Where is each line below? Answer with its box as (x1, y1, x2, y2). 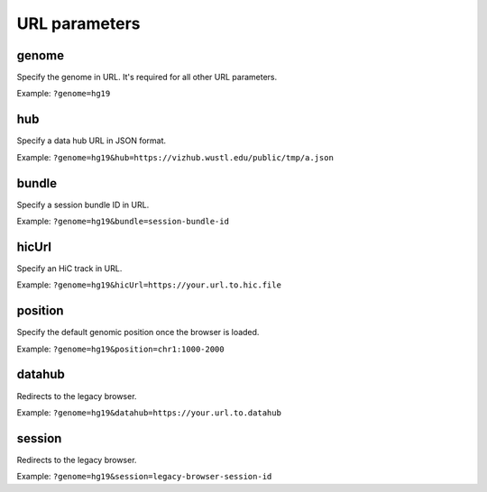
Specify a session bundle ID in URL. (16, 199, 150, 210)
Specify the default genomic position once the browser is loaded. (16, 327, 260, 338)
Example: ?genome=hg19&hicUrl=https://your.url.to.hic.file (16, 279, 281, 290)
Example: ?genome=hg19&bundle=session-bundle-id (16, 216, 230, 227)
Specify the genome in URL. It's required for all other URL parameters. (16, 72, 278, 83)
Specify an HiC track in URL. (16, 262, 123, 274)
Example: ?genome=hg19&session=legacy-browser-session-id (16, 471, 272, 482)
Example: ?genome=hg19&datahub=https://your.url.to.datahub (16, 406, 281, 418)
